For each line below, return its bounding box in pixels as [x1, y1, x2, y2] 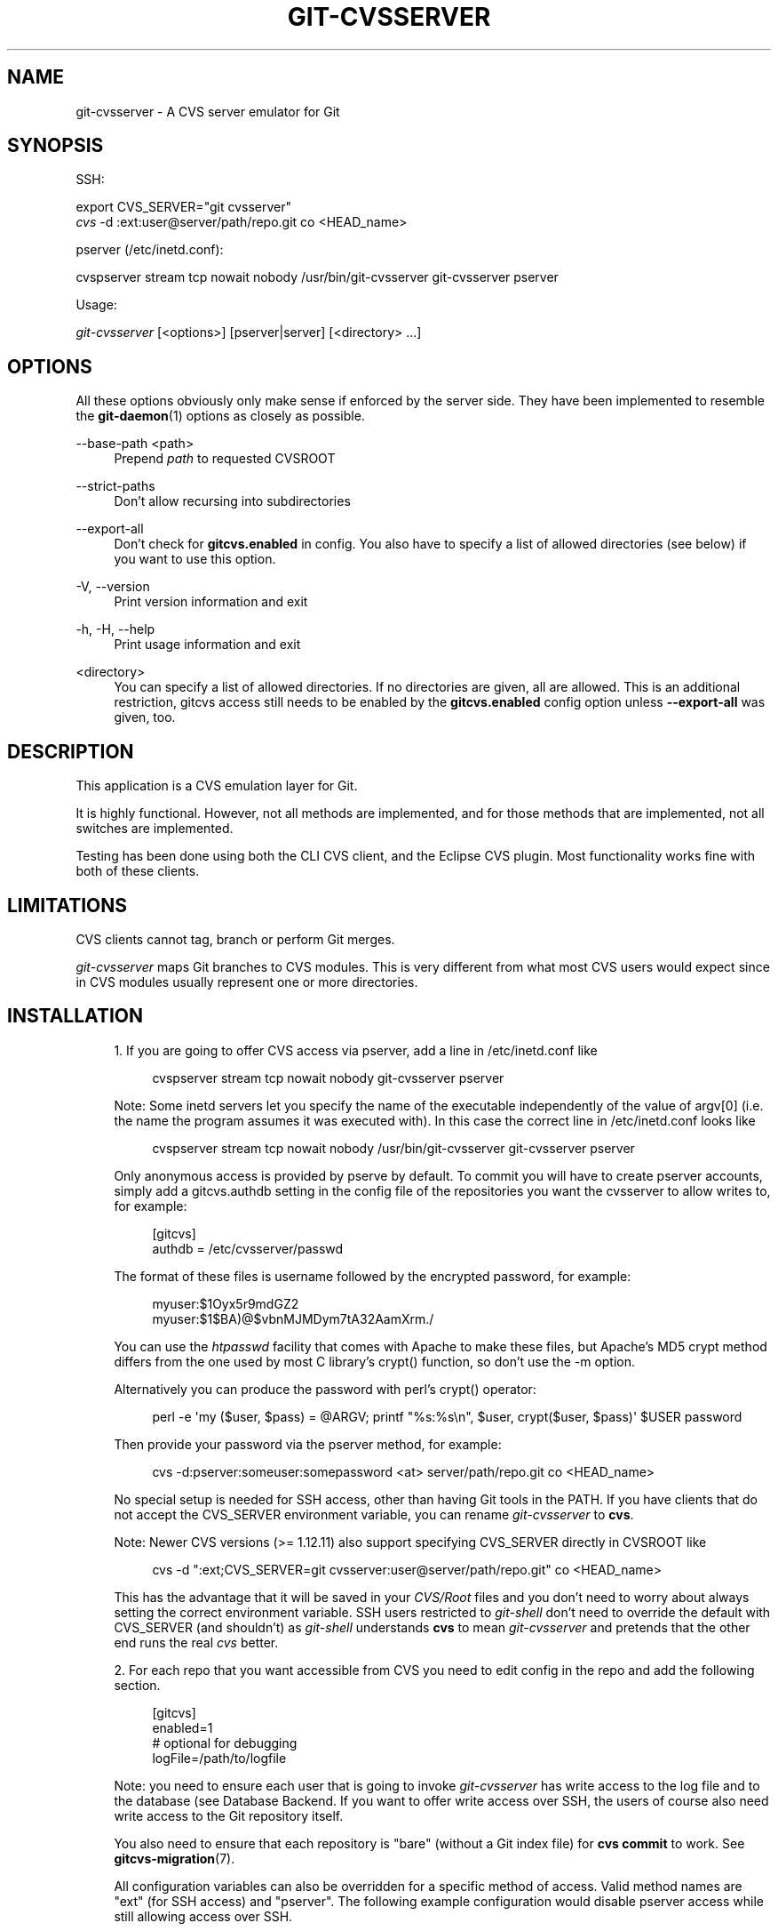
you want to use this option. [114, 551, 276, 567]
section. [114, 1677, 161, 1693]
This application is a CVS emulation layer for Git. [75, 778, 358, 794]
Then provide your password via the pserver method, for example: [114, 1436, 502, 1452]
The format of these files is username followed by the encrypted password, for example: [114, 1268, 631, 1284]
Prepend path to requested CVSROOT [114, 451, 336, 467]
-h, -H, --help [75, 621, 155, 637]
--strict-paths [75, 478, 155, 494]
